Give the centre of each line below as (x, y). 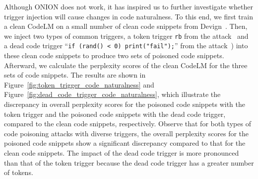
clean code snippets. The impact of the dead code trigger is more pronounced (122, 153)
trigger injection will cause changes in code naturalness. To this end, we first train (129, 16)
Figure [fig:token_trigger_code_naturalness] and (79, 84)
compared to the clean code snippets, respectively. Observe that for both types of (128, 124)
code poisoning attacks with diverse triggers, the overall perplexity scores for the (127, 133)
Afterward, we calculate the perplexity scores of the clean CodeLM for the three (126, 65)
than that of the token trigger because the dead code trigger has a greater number (129, 162)
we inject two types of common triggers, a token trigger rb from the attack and (126, 36)
